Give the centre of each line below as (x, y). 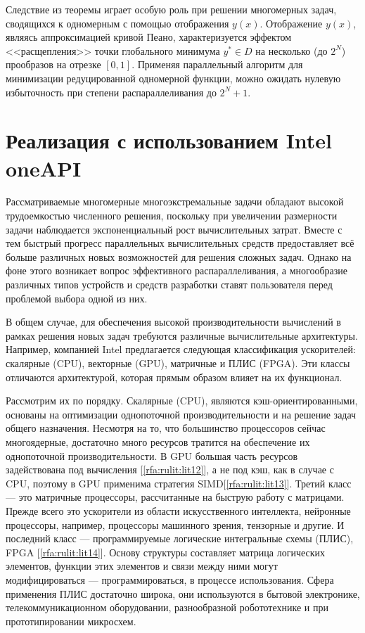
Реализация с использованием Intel (169, 140)
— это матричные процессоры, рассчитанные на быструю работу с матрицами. (175, 497)
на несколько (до (292, 50)
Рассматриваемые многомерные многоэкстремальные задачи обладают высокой (175, 202)
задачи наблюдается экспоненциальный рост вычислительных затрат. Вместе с (174, 229)
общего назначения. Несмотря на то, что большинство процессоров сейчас (166, 428)
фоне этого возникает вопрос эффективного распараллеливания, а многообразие (177, 270)
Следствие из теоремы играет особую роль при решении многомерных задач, (171, 9)
